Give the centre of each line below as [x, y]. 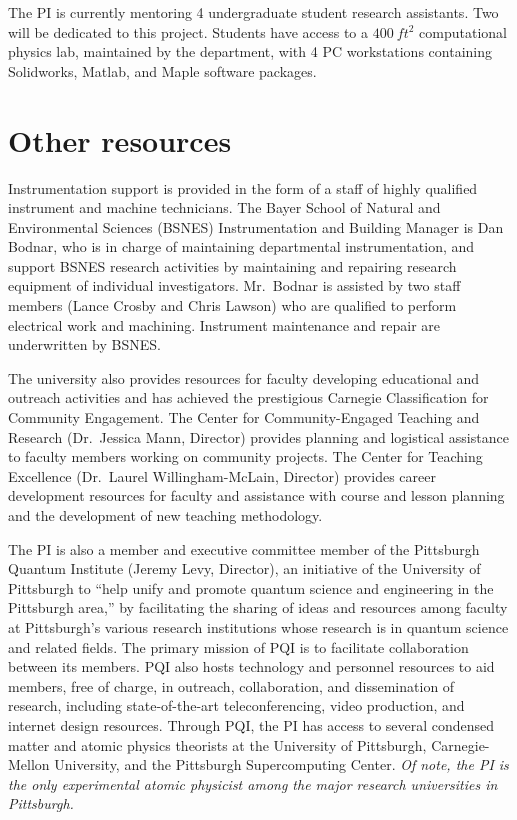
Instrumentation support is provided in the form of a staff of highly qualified [243, 187]
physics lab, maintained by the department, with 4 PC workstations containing [250, 51]
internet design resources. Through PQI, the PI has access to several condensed [251, 724]
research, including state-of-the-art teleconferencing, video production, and [236, 705]
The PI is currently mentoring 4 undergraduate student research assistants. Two [253, 12]
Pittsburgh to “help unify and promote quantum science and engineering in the [251, 587]
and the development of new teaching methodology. [165, 515]
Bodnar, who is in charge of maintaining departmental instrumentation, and [241, 246]
